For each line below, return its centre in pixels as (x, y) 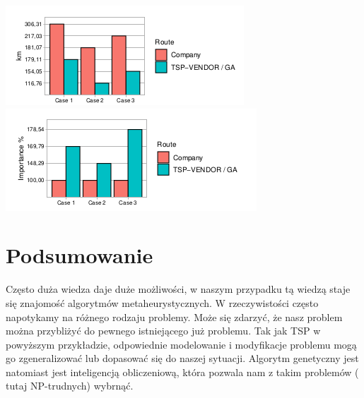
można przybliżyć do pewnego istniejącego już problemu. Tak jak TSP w (163, 331)
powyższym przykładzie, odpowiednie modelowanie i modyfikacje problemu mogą (181, 344)
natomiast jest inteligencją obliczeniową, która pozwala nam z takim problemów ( (182, 372)
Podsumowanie (80, 255)
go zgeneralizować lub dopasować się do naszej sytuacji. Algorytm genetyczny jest (182, 358)
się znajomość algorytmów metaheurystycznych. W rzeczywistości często (162, 302)
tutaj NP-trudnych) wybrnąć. (70, 386)
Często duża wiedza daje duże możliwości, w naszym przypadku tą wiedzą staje (178, 289)
